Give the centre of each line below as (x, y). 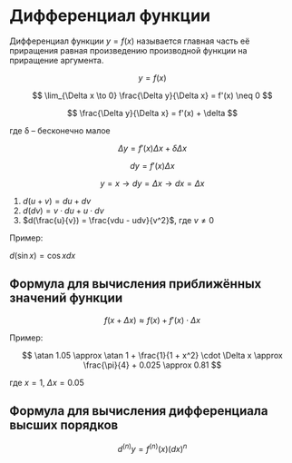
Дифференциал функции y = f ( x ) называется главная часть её (130, 41)
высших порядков (64, 425)
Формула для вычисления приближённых (136, 284)
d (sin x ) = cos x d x (43, 255)
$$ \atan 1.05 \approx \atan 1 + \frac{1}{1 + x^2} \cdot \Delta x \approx (152, 355)
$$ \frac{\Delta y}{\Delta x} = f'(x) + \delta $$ (152, 113)
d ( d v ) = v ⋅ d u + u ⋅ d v (63, 211)
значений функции (66, 298)
